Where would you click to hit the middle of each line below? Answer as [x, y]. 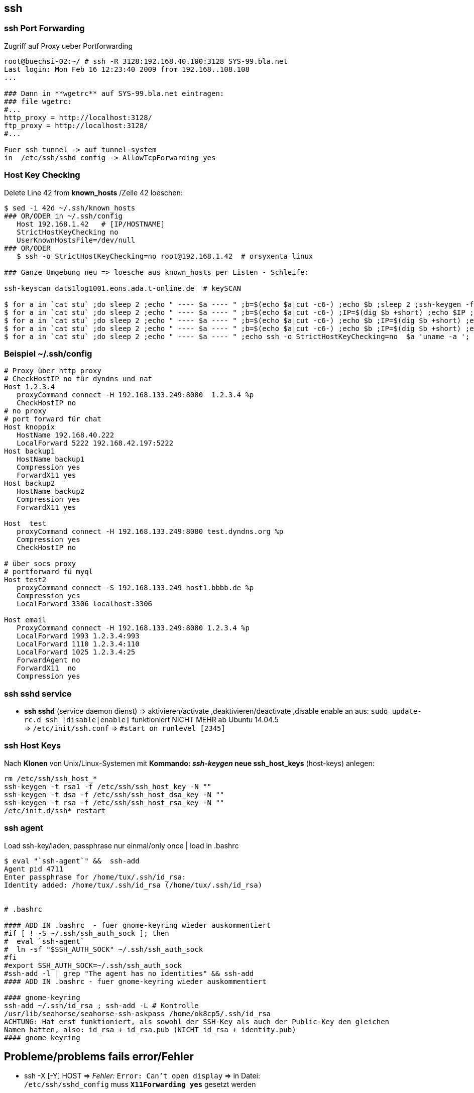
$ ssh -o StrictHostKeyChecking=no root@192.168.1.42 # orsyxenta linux [165, 256]
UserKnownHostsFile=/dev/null [76, 240]
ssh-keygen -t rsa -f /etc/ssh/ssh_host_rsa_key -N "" [114, 802]
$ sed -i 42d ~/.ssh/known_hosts [70, 208]
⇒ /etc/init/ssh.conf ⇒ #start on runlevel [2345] [125, 728]
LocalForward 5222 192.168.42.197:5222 [95, 443]
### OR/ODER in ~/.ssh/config [64, 216]
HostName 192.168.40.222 [66, 435]
